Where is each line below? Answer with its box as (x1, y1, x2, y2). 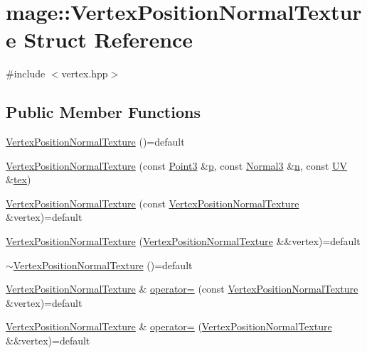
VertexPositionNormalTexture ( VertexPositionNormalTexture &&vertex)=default (6, 234, 361, 249)
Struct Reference (23, 25, 193, 54)
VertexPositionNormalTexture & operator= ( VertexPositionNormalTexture (6, 319, 332, 334)
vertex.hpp (61, 66, 108, 81)
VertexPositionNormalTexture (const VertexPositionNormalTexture (6, 195, 299, 210)
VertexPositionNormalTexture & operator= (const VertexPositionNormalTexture (6, 281, 358, 296)
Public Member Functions (6, 101, 201, 123)
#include (6, 66, 46, 81)
